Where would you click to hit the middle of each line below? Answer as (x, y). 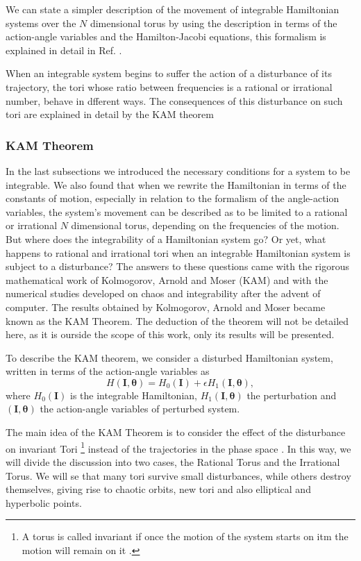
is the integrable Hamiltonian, (134, 395)
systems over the (41, 23)
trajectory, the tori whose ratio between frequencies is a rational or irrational (169, 86)
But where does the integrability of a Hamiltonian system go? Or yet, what (166, 238)
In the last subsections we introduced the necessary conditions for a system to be (178, 170)
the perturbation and (292, 395)
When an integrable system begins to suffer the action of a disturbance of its (169, 73)
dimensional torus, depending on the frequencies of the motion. (205, 225)
